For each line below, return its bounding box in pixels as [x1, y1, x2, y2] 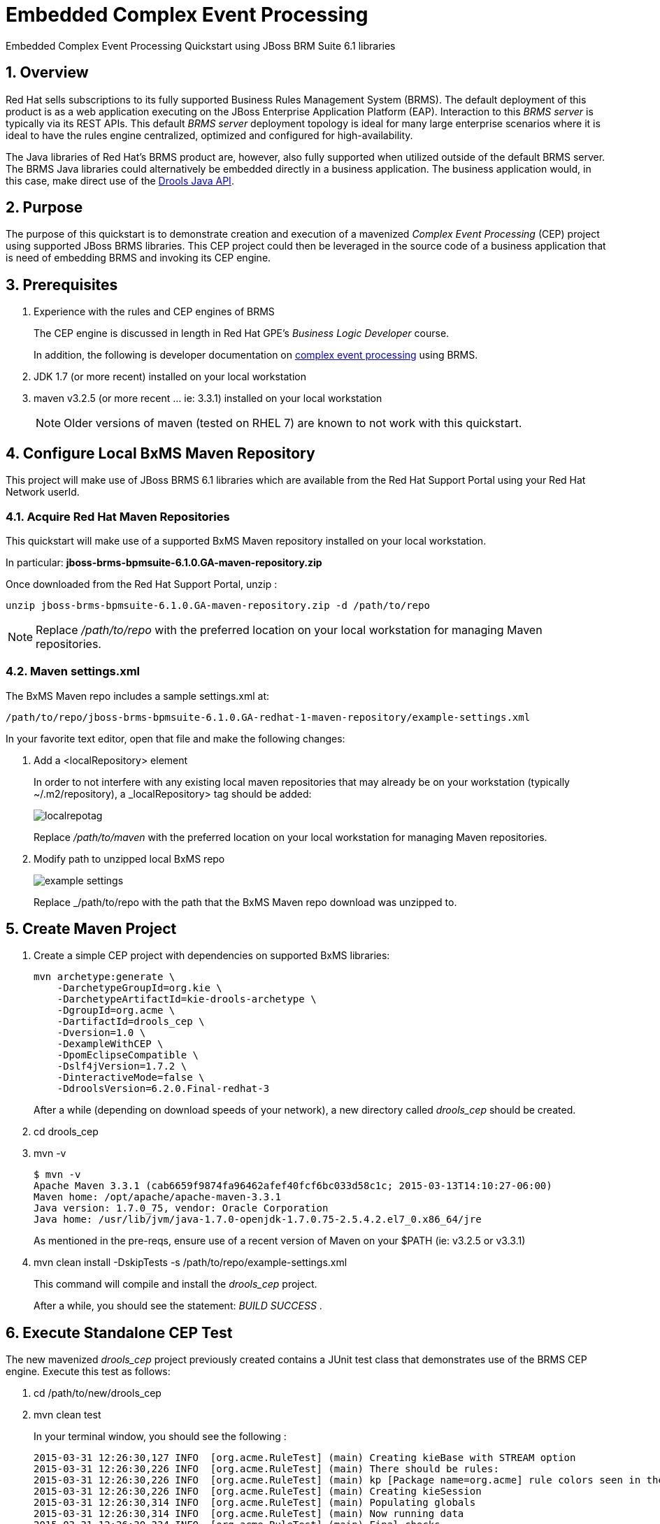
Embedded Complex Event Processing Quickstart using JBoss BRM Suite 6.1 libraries [6, 39, 396, 52]
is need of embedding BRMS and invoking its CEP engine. [6, 252, 271, 264]
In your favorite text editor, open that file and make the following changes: [6, 732, 345, 745]
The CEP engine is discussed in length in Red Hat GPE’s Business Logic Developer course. [34, 327, 450, 340]
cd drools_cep [34, 1126, 99, 1138]
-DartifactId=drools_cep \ [57, 1016, 205, 1028]
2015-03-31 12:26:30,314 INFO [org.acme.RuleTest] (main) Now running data [34, 1508, 464, 1520]
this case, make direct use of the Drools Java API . [6, 174, 234, 187]
